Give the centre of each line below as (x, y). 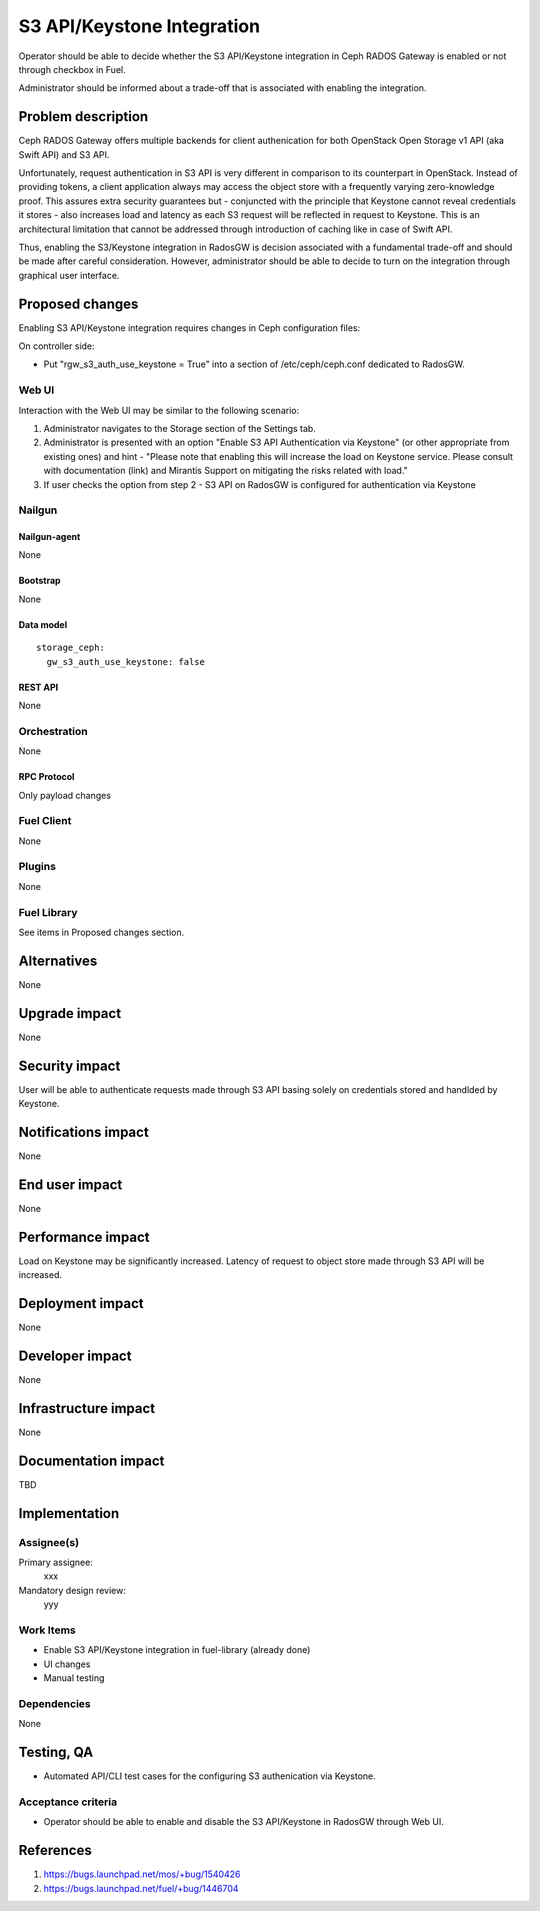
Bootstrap (39, 581)
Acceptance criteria (68, 1802)
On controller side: (56, 346)
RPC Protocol (46, 777)
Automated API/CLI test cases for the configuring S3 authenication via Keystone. (209, 1776)
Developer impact (75, 1355)
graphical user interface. (69, 275)
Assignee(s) (49, 1542)
